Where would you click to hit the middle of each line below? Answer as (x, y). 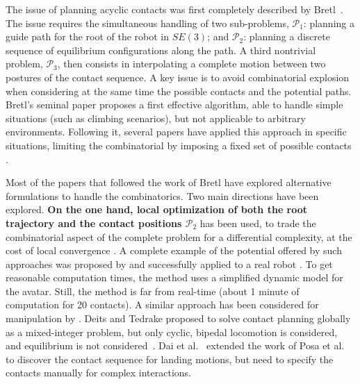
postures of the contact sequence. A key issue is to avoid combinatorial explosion (178, 77)
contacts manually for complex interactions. (99, 373)
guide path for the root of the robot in (88, 36)
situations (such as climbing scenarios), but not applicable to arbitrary (156, 118)
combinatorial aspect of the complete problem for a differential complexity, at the (179, 236)
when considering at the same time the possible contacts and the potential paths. (179, 91)
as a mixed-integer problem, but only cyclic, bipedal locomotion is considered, (172, 332)
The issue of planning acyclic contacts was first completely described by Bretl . (174, 9)
